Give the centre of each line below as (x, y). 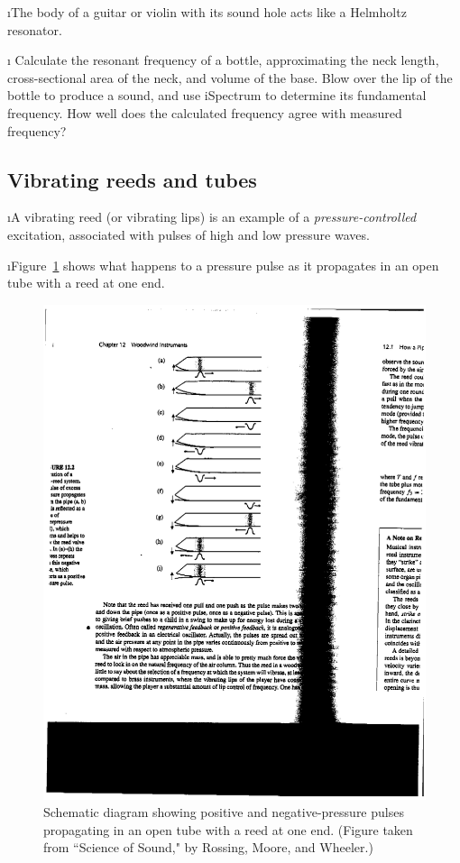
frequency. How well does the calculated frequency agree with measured (205, 112)
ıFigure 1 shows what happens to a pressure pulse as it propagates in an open (223, 265)
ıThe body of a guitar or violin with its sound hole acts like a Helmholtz (207, 12)
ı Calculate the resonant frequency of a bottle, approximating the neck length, (223, 60)
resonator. (35, 29)
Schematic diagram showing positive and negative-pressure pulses (224, 812)
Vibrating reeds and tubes (132, 179)
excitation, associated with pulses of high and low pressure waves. (189, 234)
